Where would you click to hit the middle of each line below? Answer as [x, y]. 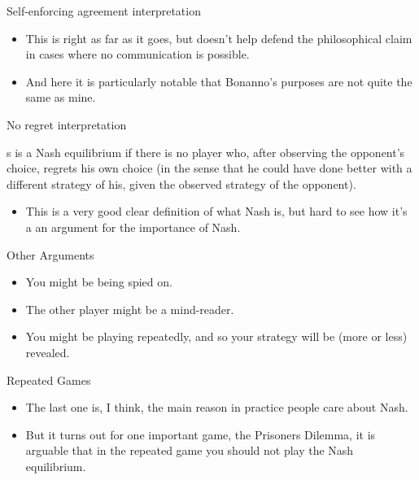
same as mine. [61, 97]
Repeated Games [49, 380]
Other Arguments [50, 254]
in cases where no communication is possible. [137, 54]
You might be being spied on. [99, 282]
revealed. [48, 352]
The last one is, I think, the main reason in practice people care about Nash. [217, 407]
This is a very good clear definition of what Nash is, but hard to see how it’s [216, 211]
